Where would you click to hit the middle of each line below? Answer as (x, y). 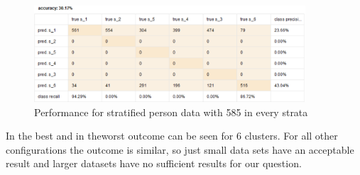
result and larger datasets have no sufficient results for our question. (154, 163)
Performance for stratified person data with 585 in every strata (171, 112)
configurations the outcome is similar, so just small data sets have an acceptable (180, 149)
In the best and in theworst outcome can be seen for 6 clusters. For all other (172, 136)
